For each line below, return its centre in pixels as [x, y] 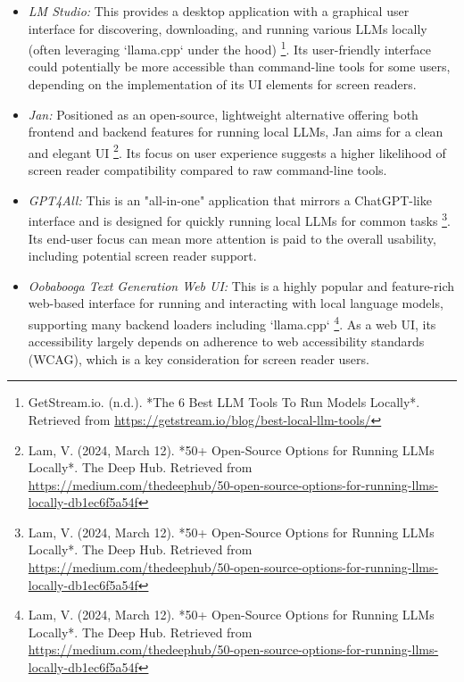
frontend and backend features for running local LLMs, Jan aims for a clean [236, 132]
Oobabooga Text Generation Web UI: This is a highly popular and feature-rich [241, 285]
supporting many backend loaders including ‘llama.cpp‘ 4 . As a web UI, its [232, 322]
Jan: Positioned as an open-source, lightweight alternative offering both [223, 114]
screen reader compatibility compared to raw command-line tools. [207, 170]
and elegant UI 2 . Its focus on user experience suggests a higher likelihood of [237, 151]
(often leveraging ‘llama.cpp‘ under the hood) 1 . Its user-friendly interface [229, 48]
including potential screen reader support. [142, 256]
